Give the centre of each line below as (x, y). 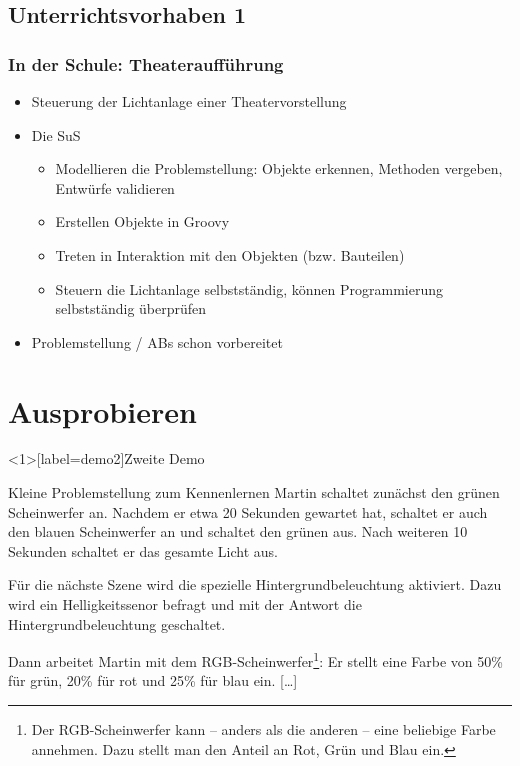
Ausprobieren (102, 410)
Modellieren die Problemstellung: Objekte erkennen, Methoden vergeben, (279, 168)
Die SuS (56, 134)
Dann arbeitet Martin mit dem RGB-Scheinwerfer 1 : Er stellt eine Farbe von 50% (255, 659)
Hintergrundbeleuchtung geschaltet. (117, 623)
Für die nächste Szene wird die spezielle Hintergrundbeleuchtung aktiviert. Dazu (255, 584)
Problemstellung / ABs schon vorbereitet (157, 341)
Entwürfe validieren (115, 187)
